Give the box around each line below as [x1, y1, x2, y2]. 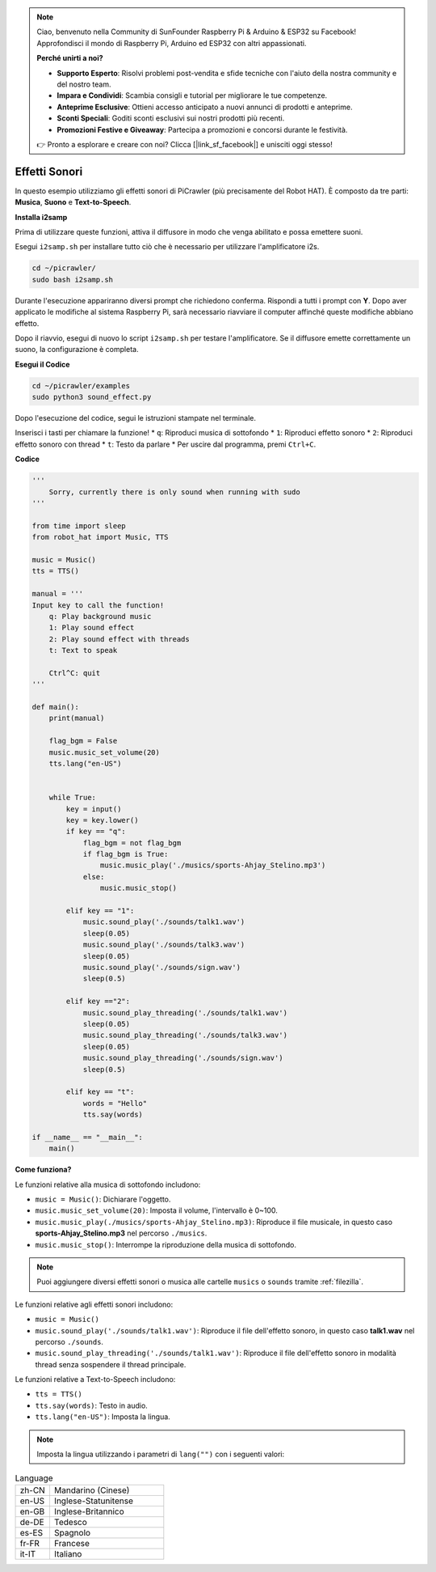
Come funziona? [15, 1165, 72, 1175]
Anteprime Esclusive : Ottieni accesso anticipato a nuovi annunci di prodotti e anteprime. [57, 102, 353, 112]
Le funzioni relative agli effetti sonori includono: [15, 1299, 174, 1309]
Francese [53, 1537, 90, 1549]
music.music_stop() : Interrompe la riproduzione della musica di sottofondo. [35, 1239, 297, 1249]
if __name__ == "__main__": [31, 1133, 143, 1142]
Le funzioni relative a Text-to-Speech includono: [15, 1375, 176, 1384]
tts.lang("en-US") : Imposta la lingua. [35, 1412, 171, 1422]
